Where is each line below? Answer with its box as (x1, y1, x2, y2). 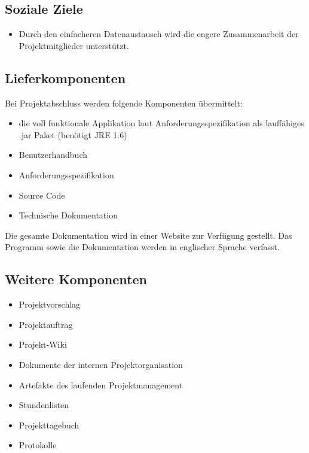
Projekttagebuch (19, 418, 79, 431)
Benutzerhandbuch (19, 148, 87, 161)
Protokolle (19, 439, 57, 451)
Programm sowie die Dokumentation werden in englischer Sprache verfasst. (5, 241, 280, 253)
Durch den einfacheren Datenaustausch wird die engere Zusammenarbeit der (19, 28, 299, 40)
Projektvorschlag (19, 298, 81, 311)
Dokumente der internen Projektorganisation (19, 358, 183, 370)
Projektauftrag (19, 318, 73, 330)
